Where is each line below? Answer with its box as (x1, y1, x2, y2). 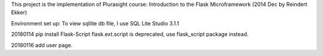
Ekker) (11, 9, 28, 16)
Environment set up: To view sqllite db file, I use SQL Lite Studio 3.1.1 (11, 19, 179, 27)
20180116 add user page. (11, 41, 73, 48)
